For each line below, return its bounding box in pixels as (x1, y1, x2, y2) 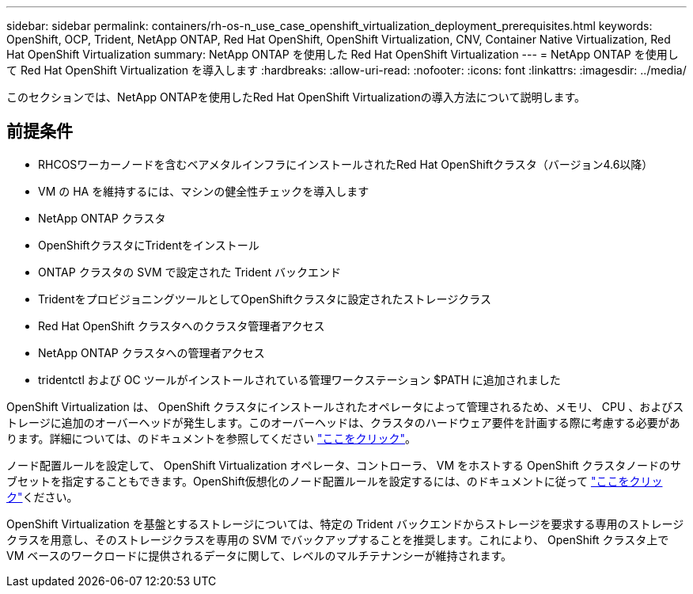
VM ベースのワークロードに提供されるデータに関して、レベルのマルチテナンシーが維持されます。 (6, 548, 513, 562)
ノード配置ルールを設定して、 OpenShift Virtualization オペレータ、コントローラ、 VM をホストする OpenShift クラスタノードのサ (6, 458, 681, 472)
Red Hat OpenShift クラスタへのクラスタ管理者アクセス (38, 318, 325, 333)
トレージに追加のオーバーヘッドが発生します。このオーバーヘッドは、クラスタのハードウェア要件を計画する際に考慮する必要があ (6, 415, 680, 429)
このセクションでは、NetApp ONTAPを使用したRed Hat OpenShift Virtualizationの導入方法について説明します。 (6, 90, 586, 104)
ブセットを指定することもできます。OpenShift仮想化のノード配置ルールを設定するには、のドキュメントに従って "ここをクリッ (6, 474, 663, 488)
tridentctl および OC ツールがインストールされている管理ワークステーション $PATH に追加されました (38, 372, 561, 386)
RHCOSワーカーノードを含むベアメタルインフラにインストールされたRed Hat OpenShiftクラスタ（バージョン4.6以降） (38, 157, 653, 171)
